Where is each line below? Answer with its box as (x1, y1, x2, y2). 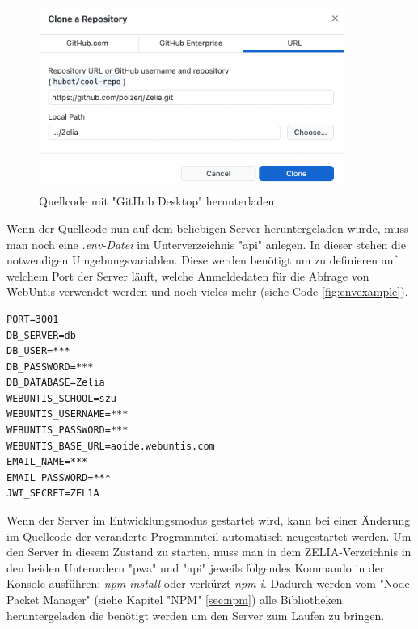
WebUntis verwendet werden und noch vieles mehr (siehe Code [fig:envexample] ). (6, 283, 408, 300)
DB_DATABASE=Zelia (6, 377, 105, 389)
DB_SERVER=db (6, 329, 76, 341)
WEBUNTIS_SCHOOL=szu (6, 392, 117, 404)
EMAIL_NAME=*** (6, 456, 88, 468)
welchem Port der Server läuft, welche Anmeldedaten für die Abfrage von (6, 267, 369, 284)
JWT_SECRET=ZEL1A (6, 488, 99, 500)
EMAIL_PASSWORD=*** (6, 471, 111, 483)
